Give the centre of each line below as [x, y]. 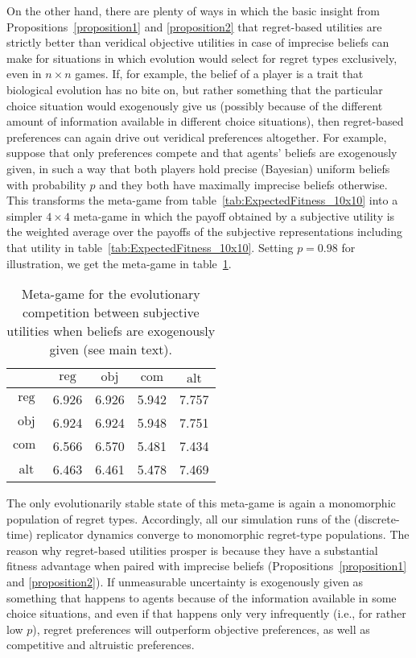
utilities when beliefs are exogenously [111, 331]
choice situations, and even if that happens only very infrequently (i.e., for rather [206, 613]
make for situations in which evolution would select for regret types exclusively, [202, 58]
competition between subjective [111, 312]
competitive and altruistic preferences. [101, 645]
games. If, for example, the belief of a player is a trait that [219, 74]
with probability [46, 184]
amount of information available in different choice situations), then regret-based [205, 121]
